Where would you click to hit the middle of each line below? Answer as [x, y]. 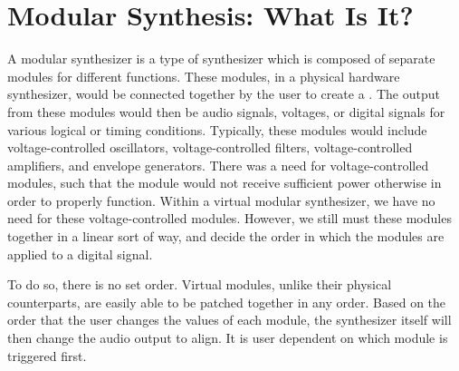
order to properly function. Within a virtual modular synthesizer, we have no [221, 200]
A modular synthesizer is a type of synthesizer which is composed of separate [221, 59]
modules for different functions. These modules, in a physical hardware [204, 76]
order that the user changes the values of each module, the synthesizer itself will [229, 320]
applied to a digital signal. [80, 254]
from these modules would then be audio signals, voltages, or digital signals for [226, 111]
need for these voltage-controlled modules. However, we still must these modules [229, 218]
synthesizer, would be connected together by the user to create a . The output [224, 94]
